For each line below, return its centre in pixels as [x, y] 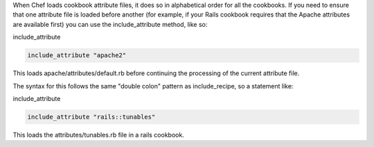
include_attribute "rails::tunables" [91, 117]
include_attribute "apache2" [77, 56]
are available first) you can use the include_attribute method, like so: [110, 24]
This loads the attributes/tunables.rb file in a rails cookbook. [99, 135]
